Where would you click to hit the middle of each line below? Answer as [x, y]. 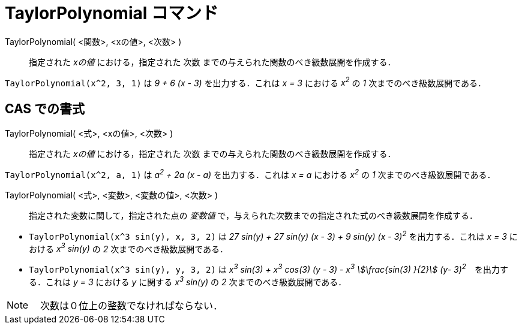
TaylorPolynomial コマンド [112, 13]
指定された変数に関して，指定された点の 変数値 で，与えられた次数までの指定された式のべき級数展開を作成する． [253, 215]
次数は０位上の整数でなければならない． [132, 305]
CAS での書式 [45, 108]
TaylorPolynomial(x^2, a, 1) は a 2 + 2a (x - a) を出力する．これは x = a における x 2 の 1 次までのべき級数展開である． [250, 174]
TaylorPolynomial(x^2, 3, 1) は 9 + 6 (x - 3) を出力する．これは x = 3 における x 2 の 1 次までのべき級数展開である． [246, 82]
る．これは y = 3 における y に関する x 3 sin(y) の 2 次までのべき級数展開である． [188, 281]
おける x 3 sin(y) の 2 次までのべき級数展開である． [129, 248]
